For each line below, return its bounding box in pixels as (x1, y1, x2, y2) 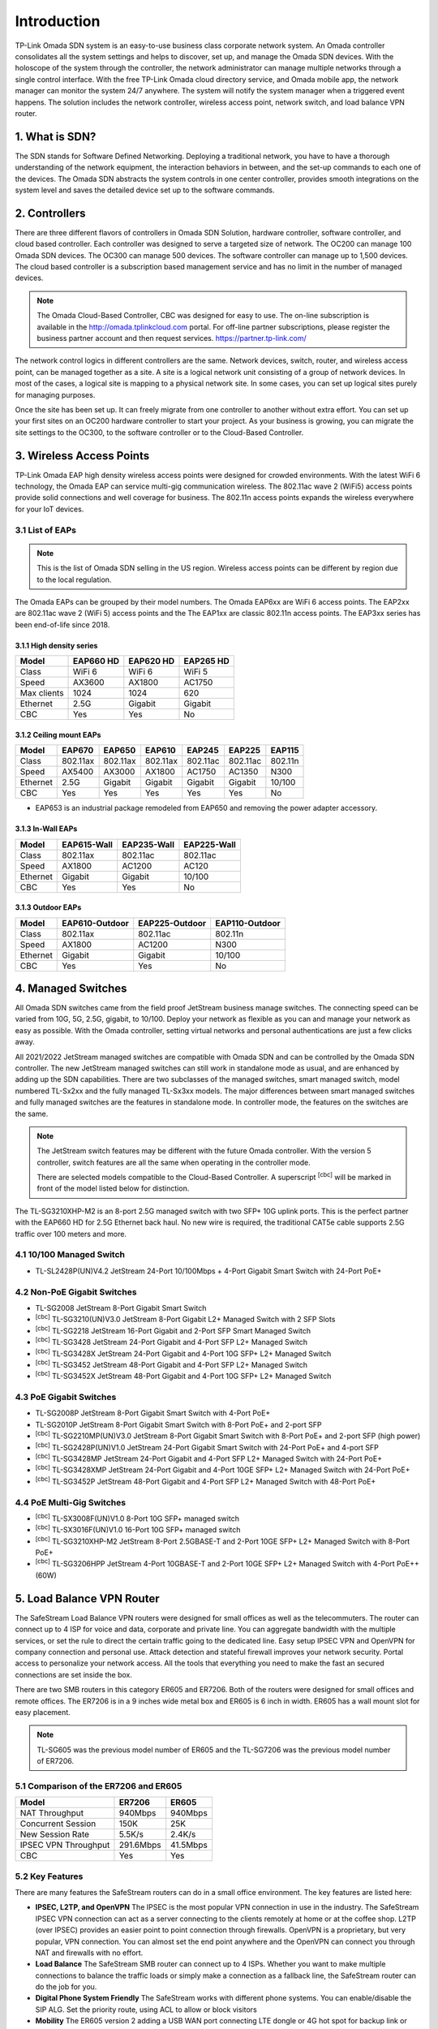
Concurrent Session (19, 1818, 97, 1829)
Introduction (15, 12, 101, 30)
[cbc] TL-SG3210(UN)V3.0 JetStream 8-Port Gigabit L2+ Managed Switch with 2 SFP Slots (35, 1313, 336, 1325)
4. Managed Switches (15, 981, 127, 995)
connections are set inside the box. (15, 1669, 133, 1679)
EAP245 (187, 745, 219, 756)
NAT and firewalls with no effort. (35, 1948, 144, 1958)
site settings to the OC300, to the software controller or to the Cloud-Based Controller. (15, 427, 304, 437)
